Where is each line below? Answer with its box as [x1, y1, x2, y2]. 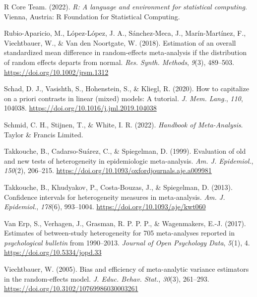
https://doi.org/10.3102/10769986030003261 [4, 283, 138, 294]
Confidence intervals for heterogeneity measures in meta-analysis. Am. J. [4, 191, 225, 202]
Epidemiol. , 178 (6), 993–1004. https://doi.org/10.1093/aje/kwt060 [4, 201, 206, 212]
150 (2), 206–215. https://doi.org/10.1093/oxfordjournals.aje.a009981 [4, 165, 212, 176]
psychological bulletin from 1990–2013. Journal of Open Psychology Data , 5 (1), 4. [4, 237, 250, 247]
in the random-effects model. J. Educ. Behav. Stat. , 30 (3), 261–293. [4, 273, 209, 284]
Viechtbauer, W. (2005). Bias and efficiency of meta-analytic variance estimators [4, 264, 249, 274]
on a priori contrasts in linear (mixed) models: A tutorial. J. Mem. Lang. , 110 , [4, 93, 243, 103]
